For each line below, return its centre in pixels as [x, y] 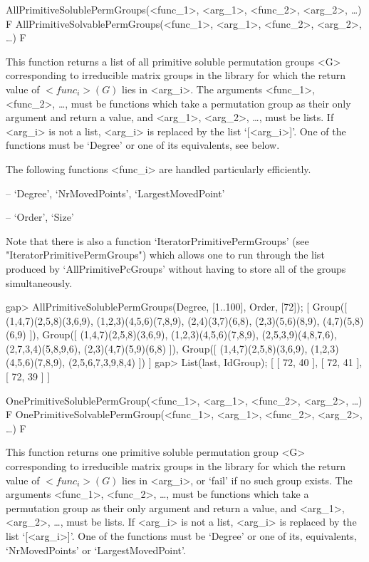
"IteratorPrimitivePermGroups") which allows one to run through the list [165, 255]
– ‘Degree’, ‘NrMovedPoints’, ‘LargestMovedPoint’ [115, 193]
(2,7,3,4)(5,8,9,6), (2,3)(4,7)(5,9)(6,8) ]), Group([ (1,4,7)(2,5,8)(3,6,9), [157, 348]
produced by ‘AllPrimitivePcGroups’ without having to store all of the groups [176, 268]
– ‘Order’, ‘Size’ [40, 217]
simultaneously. [39, 282]
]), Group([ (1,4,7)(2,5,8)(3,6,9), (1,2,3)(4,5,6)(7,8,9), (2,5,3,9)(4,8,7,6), [183, 334]
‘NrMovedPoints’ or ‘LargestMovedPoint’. [96, 550]
